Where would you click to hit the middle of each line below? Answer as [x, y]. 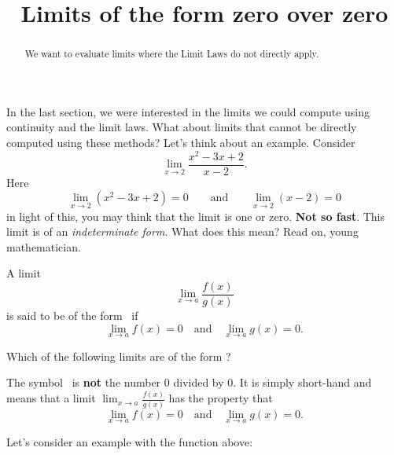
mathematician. [44, 246]
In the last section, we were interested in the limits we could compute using [188, 111]
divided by [199, 382]
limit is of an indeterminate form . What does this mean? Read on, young [182, 231]
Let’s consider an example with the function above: [130, 441]
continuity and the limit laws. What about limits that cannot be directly [182, 127]
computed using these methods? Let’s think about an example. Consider [181, 143]
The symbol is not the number [84, 382]
